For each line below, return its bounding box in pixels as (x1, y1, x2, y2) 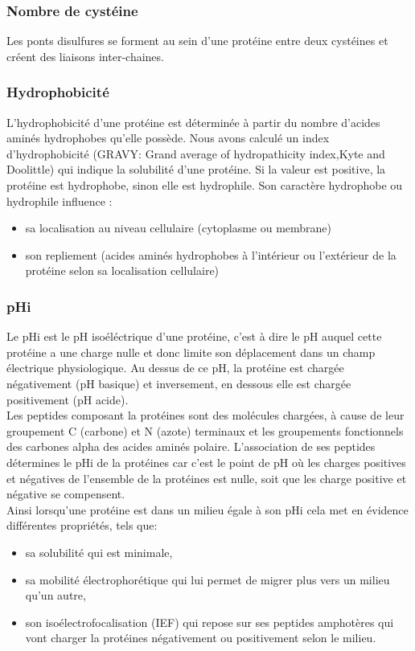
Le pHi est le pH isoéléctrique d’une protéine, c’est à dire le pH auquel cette (6, 328, 382, 345)
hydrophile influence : (6, 192, 113, 209)
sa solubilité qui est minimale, (25, 543, 173, 560)
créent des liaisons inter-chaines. (6, 47, 164, 64)
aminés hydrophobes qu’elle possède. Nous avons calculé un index (6, 129, 330, 146)
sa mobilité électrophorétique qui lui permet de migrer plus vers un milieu (25, 571, 390, 588)
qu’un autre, (25, 587, 86, 604)
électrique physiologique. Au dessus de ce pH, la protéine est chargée (6, 359, 344, 376)
